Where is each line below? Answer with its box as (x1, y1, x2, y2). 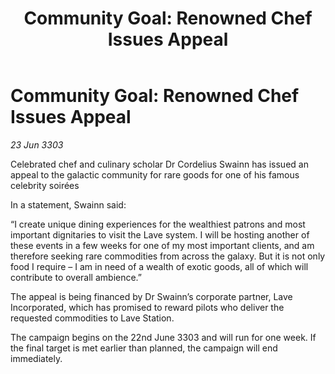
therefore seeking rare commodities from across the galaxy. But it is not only (10, 250, 326, 262)
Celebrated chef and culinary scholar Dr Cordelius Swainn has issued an (10, 158, 309, 170)
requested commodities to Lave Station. (10, 312, 175, 324)
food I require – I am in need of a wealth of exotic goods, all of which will (10, 260, 309, 272)
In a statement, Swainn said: (10, 198, 127, 211)
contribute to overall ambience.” (10, 271, 143, 283)
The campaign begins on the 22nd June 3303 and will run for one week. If (10, 331, 317, 343)
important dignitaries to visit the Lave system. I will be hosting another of (10, 228, 310, 241)
